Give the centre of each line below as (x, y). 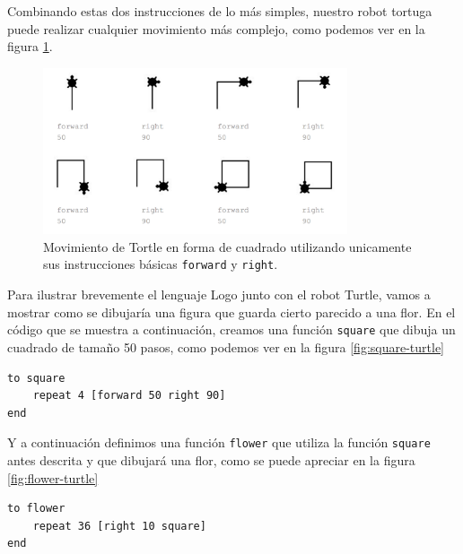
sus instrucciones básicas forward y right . (161, 264)
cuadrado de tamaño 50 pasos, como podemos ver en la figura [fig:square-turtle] (226, 346)
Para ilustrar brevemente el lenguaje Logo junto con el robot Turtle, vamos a (219, 294)
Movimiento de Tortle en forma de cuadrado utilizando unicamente (227, 246)
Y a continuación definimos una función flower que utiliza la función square (219, 442)
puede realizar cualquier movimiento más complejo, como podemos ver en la (216, 28)
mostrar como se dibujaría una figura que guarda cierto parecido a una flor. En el (231, 312)
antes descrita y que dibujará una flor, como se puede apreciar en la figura (211, 459)
